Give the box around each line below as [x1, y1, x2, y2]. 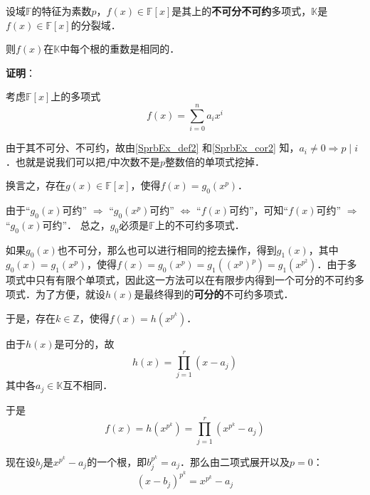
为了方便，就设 [35, 287, 105, 302]
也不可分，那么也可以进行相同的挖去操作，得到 [57, 242, 277, 257]
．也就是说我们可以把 [6, 154, 105, 169]
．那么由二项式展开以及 [179, 454, 290, 469]
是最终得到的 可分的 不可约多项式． [134, 287, 294, 302]
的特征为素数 [31, 4, 92, 18]
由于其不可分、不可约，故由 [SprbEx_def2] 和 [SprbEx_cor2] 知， [6, 140, 300, 155]
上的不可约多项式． [154, 217, 245, 232]
